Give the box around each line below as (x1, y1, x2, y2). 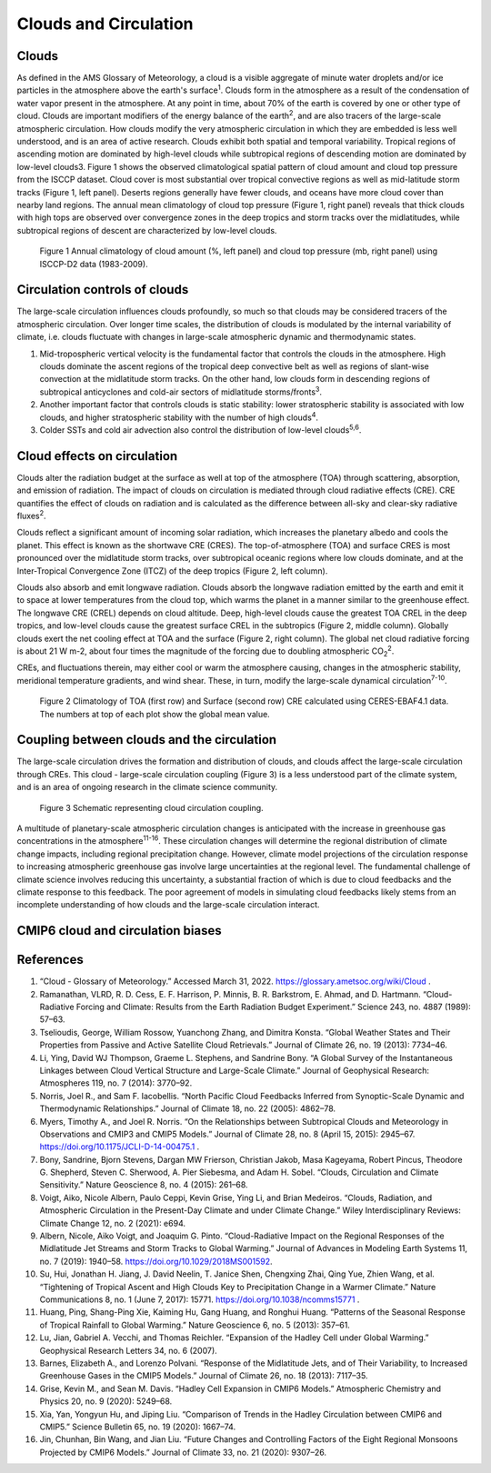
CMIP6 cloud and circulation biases (16, 923, 222, 938)
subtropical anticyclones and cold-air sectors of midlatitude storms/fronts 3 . (39, 385, 323, 397)
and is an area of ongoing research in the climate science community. (16, 782, 278, 793)
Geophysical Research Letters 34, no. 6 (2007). (39, 1345, 217, 1356)
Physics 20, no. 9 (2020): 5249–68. (39, 1396, 173, 1407)
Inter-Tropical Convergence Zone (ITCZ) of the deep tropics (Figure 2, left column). (16, 565, 328, 576)
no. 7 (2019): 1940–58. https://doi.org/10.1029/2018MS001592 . (39, 1256, 273, 1267)
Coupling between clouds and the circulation (16, 732, 277, 747)
